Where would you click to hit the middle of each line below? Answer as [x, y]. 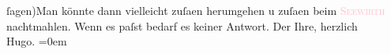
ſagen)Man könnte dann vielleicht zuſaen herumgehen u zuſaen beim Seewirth [196, 10]
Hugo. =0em [37, 41]
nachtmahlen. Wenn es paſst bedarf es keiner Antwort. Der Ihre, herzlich [182, 25]
